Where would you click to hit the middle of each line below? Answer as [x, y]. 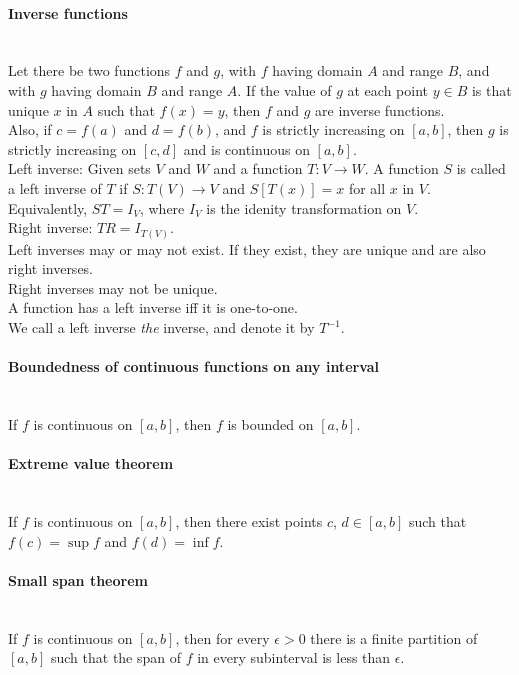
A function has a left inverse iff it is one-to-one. [153, 307]
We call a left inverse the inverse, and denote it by [161, 327]
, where [162, 207]
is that [491, 89]
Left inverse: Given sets [79, 168]
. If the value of [284, 89]
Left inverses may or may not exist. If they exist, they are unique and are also [247, 248]
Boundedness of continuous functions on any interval [194, 366]
